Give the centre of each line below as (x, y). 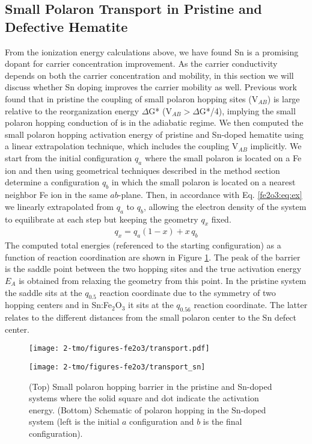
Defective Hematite (66, 26)
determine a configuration (52, 182)
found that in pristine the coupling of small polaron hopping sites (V (132, 98)
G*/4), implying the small (247, 110)
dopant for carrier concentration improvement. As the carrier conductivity (141, 63)
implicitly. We (276, 146)
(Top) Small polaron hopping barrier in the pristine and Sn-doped (151, 386)
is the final (222, 421)
